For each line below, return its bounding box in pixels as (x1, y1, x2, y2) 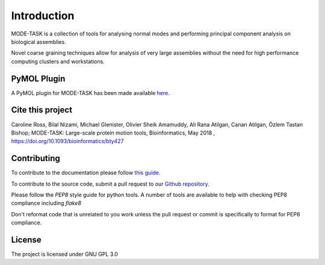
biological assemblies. (11, 38, 66, 45)
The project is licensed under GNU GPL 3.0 (11, 251, 119, 258)
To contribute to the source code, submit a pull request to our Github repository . (11, 180, 210, 187)
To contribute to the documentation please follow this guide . (11, 169, 161, 177)
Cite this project (11, 105, 72, 115)
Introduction (11, 9, 75, 22)
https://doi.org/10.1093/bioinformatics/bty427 (11, 138, 124, 145)
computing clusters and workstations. (11, 58, 105, 65)
